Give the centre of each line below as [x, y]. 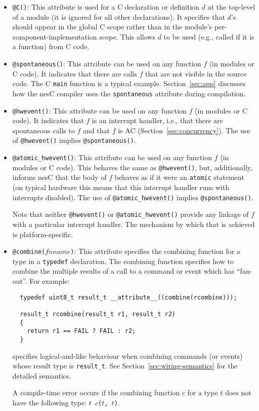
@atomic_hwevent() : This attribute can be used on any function [112, 157]
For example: [50, 281]
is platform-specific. [42, 234]
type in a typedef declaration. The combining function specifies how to [123, 261]
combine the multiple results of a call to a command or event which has [123, 271]
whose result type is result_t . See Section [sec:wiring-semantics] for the [125, 366]
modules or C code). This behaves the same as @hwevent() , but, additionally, [132, 167]
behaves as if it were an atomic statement [179, 177]
